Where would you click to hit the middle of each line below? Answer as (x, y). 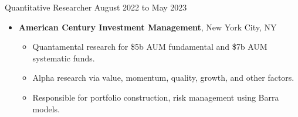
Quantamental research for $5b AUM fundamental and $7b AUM (150, 47)
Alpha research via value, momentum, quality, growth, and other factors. (163, 78)
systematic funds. (64, 58)
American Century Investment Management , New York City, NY (148, 27)
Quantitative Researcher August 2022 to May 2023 (96, 7)
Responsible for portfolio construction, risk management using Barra (156, 97)
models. (46, 109)
